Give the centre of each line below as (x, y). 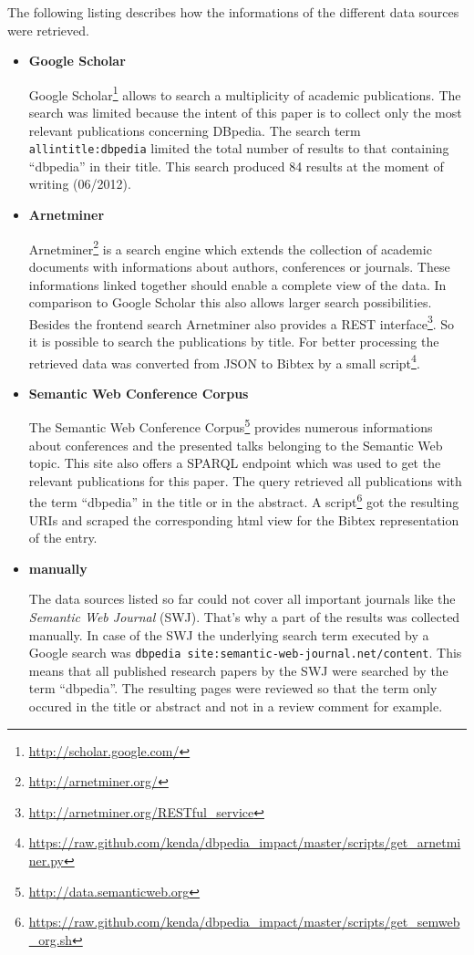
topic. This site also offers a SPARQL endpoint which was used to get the (235, 463)
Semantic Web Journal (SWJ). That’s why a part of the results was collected (244, 617)
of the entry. (63, 538)
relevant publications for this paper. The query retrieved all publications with (245, 480)
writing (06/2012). (80, 184)
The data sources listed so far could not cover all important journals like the (242, 599)
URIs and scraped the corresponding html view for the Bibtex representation (244, 519)
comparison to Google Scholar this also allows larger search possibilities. (230, 302)
